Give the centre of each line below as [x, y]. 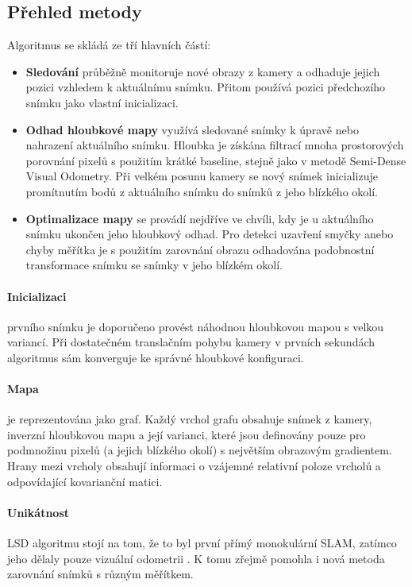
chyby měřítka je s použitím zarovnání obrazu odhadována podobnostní [200, 249]
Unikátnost [38, 512]
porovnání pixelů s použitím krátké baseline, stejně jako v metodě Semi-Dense [216, 160]
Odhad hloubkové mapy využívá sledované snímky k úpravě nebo [192, 129]
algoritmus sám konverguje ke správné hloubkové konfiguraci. [156, 357]
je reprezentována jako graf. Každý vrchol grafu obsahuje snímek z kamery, [190, 419]
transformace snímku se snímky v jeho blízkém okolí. [154, 265]
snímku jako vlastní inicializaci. [102, 102]
